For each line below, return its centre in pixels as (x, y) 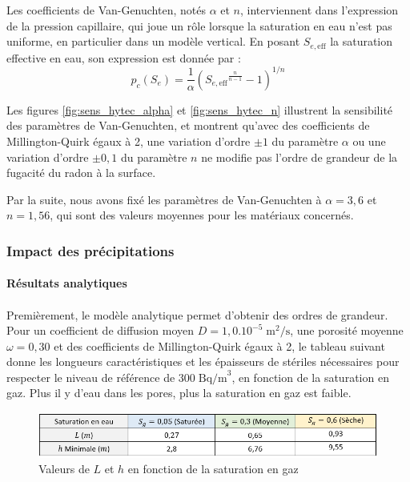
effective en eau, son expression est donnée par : (124, 57)
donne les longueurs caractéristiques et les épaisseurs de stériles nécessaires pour (203, 361)
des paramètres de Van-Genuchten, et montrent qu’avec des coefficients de (188, 125)
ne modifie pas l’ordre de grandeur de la (299, 157)
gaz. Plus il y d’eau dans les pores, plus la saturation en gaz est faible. (179, 393)
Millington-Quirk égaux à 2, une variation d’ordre (129, 141)
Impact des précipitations (90, 250)
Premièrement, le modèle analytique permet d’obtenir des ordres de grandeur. (197, 314)
